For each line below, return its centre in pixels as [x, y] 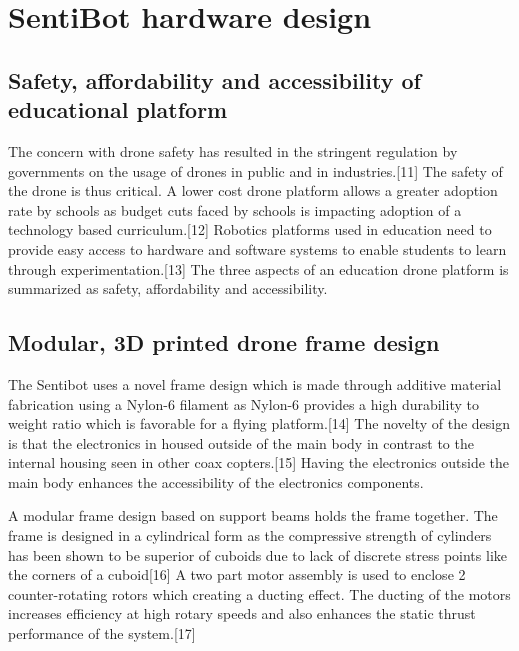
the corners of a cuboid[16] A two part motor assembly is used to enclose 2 [237, 574]
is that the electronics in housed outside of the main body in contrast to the [241, 442]
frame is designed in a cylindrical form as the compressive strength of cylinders [250, 535]
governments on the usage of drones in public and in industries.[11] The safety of [255, 170]
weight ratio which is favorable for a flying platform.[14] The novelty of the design [259, 423]
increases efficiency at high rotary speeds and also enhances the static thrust [242, 613]
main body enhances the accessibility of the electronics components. [216, 481]
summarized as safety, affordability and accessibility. [168, 288]
